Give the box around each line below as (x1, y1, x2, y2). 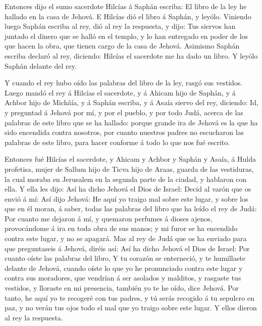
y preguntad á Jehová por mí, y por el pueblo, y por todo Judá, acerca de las (5, 107, 243, 117)
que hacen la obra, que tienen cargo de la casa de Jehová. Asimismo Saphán (5, 40, 240, 51)
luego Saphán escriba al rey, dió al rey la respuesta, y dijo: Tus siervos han (5, 21, 236, 31)
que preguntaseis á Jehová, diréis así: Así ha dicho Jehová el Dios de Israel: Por (5, 243, 250, 253)
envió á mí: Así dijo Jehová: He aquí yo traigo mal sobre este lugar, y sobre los (5, 193, 248, 204)
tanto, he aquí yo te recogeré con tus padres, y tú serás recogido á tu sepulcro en (5, 292, 254, 303)
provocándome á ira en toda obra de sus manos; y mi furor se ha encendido (5, 223, 238, 234)
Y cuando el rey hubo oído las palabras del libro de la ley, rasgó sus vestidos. (5, 77, 243, 88)
